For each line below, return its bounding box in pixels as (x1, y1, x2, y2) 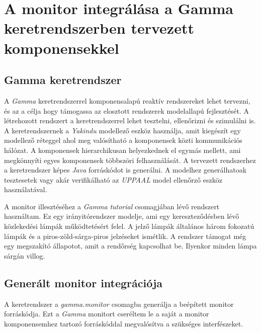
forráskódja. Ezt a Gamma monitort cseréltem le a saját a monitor (4, 308, 209, 319)
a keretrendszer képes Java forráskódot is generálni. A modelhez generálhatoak (4, 164, 247, 175)
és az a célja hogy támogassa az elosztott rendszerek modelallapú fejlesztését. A (4, 105, 249, 116)
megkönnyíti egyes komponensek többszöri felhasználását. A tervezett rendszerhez (4, 154, 256, 165)
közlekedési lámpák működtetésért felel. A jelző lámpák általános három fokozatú (4, 221, 254, 231)
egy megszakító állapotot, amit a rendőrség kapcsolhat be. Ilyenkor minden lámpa (4, 240, 257, 251)
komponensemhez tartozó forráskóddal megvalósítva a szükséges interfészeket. (4, 318, 243, 328)
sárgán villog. (4, 250, 45, 261)
